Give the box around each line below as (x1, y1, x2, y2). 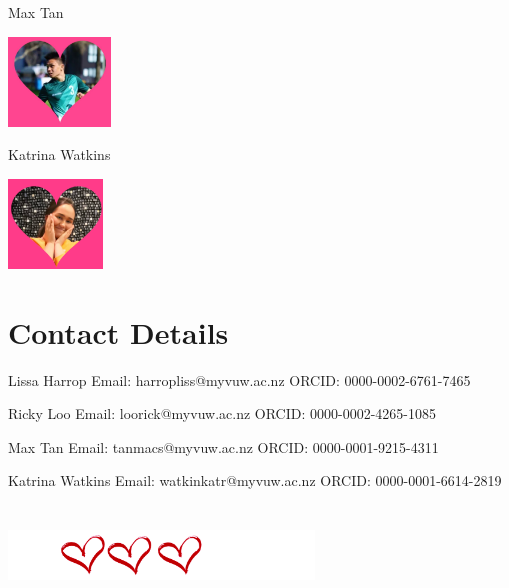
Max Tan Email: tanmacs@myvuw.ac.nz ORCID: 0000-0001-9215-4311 (8, 436, 439, 457)
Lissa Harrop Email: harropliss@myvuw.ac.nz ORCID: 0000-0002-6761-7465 (8, 369, 471, 390)
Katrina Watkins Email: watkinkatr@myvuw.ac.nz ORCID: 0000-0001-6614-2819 (8, 470, 502, 491)
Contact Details (8, 311, 229, 352)
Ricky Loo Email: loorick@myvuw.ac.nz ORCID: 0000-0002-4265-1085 (8, 403, 436, 424)
